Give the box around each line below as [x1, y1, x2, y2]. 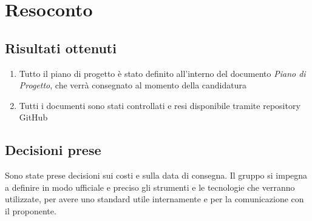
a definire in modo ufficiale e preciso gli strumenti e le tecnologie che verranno [5, 180, 295, 193]
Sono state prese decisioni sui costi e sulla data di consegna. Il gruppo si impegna [5, 169, 308, 182]
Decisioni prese [5, 140, 101, 159]
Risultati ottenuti [5, 38, 117, 57]
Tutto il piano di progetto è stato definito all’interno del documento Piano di [19, 67, 306, 79]
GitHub [19, 111, 48, 124]
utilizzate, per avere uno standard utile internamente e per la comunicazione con [5, 193, 304, 205]
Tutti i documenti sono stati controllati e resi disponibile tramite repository [19, 99, 300, 111]
